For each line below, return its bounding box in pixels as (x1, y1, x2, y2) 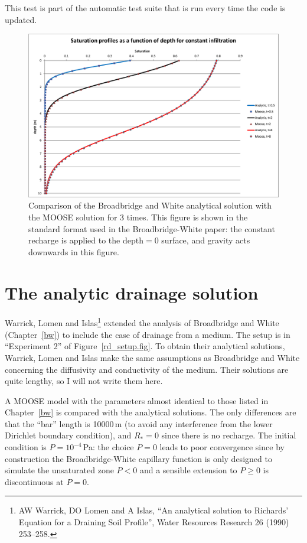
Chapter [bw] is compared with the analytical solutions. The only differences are (5, 406, 296, 418)
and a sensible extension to (139, 464, 237, 476)
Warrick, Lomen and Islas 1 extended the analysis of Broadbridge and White (5, 315, 279, 329)
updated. (5, 13, 37, 25)
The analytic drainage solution (5, 280, 259, 304)
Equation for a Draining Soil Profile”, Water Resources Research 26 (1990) (18, 516, 289, 528)
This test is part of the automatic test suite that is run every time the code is (5, 2, 286, 14)
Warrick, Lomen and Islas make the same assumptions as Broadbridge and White (5, 351, 300, 363)
